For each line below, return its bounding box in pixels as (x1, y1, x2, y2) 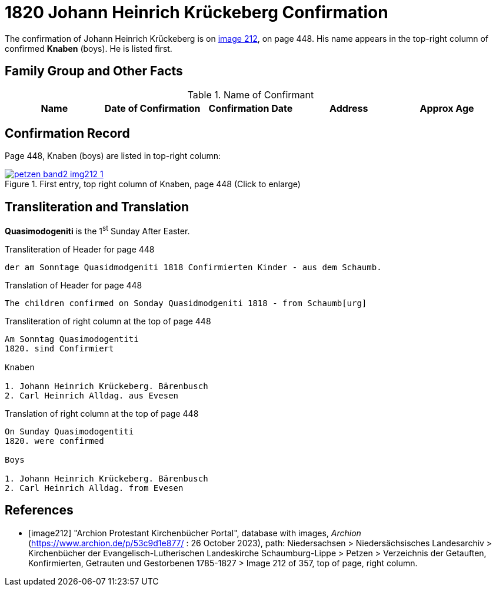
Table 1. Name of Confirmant (187, 88, 314, 101)
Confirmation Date (208, 102, 293, 114)
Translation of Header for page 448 (5, 280, 142, 290)
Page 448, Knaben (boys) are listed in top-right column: (5, 151, 221, 161)
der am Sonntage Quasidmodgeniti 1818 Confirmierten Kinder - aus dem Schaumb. (5, 262, 382, 272)
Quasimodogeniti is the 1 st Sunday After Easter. (5, 224, 190, 236)
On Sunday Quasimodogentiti (5, 426, 134, 436)
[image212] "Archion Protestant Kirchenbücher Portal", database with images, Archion (28, 527, 361, 538)
